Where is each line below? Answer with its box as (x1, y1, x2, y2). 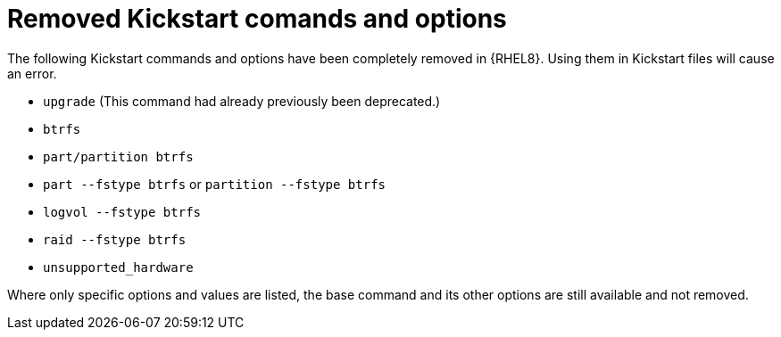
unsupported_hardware (43, 259, 194, 275)
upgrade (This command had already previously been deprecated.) (43, 93, 441, 109)
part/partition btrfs (43, 149, 194, 164)
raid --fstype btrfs (43, 232, 187, 247)
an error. (7, 65, 57, 81)
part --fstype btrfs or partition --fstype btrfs (43, 176, 386, 192)
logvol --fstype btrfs (43, 204, 202, 219)
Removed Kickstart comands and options (7, 4, 507, 34)
